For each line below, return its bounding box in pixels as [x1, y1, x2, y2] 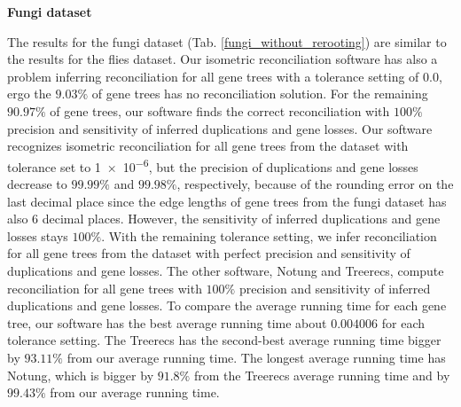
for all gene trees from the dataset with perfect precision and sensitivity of [7, 244, 410, 262]
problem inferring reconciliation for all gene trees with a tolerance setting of [7, 67, 419, 85]
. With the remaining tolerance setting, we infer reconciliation [101, 226, 437, 245]
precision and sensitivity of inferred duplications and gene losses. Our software [7, 119, 433, 137]
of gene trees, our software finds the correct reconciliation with [50, 101, 390, 120]
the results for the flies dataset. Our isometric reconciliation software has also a [7, 50, 438, 68]
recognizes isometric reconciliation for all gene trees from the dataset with [7, 137, 409, 155]
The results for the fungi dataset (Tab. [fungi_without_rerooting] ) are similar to [7, 32, 447, 51]
